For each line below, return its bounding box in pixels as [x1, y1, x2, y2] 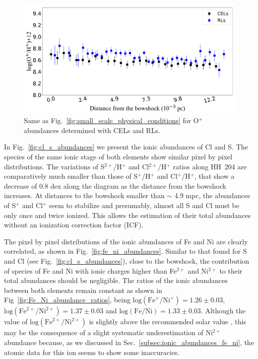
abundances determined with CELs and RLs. [24, 125, 160, 135]
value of [4, 316, 28, 327]
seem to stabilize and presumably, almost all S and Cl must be [49, 200, 240, 211]
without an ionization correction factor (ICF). [4, 219, 143, 230]
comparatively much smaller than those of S [4, 171, 138, 181]
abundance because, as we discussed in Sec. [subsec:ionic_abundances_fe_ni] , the [4, 337, 254, 347]
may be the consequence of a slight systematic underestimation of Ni [4, 327, 213, 338]
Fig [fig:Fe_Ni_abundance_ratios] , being [4, 294, 130, 305]
